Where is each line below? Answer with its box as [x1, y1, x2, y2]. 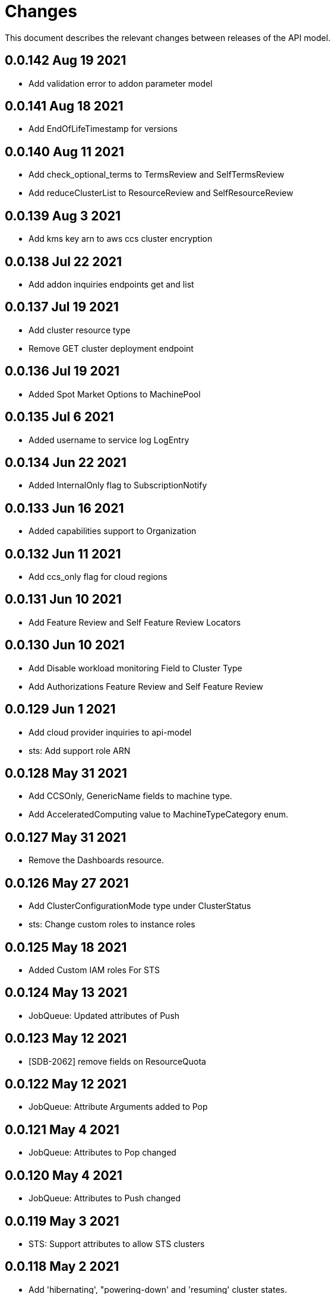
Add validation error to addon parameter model [29, 78, 213, 89]
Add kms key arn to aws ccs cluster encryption [29, 233, 213, 244]
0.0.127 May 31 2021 [5, 829, 127, 845]
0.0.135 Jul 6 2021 [5, 409, 114, 425]
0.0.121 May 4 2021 [5, 1122, 119, 1137]
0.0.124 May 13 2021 [5, 985, 128, 1001]
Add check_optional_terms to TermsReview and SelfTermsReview [29, 169, 285, 180]
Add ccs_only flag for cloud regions [29, 572, 167, 582]
